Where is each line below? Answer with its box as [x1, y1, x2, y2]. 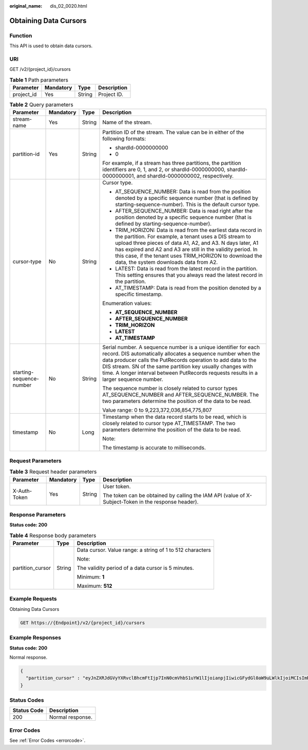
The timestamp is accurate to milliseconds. [102, 444, 206, 451]
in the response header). [139, 498, 199, 505]
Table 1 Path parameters [9, 76, 69, 83]
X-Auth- [12, 487, 32, 494]
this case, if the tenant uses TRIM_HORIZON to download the [115, 252, 262, 259]
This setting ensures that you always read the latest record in [115, 272, 263, 279]
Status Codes [9, 697, 44, 704]
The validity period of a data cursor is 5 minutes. [76, 565, 195, 572]
